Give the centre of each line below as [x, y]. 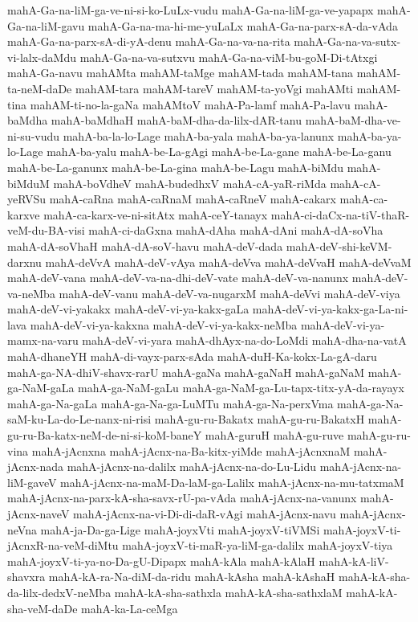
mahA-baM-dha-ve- [353, 120]
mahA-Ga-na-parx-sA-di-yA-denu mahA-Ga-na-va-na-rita [149, 41]
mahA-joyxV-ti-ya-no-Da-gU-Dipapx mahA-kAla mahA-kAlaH [161, 561]
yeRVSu [27, 199]
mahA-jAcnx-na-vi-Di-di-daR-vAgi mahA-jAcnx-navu [205, 514]
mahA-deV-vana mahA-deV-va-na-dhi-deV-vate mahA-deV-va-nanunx [178, 278]
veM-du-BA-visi [46, 230]
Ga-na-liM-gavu [46, 25]
